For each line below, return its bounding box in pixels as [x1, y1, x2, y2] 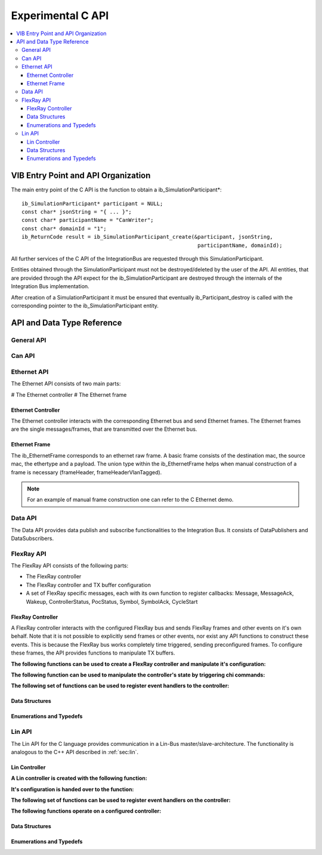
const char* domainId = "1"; [21, 225, 107, 232]
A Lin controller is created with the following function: [11, 774, 147, 782]
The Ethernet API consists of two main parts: [11, 380, 121, 387]
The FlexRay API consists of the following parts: [11, 562, 128, 569]
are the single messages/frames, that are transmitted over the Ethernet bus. [11, 425, 197, 433]
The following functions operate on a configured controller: [11, 807, 162, 814]
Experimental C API [11, 9, 109, 22]
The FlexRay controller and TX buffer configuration [26, 581, 151, 588]
